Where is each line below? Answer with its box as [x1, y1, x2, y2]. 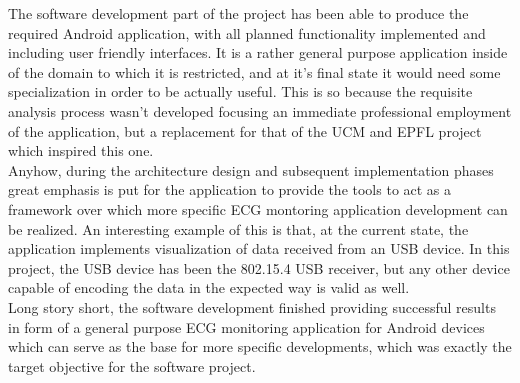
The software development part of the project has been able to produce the [8, 3, 469, 23]
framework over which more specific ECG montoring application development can [8, 198, 508, 219]
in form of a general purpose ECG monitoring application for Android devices [8, 316, 485, 337]
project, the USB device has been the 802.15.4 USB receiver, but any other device [8, 257, 510, 278]
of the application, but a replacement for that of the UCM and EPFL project [8, 120, 482, 141]
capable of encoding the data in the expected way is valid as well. [8, 277, 410, 298]
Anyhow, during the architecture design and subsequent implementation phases [8, 159, 494, 180]
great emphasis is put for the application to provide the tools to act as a [8, 179, 452, 200]
